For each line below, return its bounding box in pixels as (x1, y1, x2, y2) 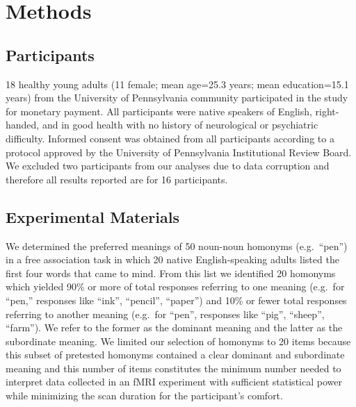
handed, (6, 117, 40, 132)
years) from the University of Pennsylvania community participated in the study (6, 90, 348, 105)
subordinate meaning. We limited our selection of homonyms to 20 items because (6, 333, 351, 348)
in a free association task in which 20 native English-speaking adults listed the (6, 252, 339, 267)
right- (315, 103, 339, 118)
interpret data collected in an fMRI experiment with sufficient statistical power (6, 374, 342, 389)
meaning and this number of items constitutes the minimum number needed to (6, 360, 341, 375)
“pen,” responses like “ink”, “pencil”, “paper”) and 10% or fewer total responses (6, 292, 347, 307)
